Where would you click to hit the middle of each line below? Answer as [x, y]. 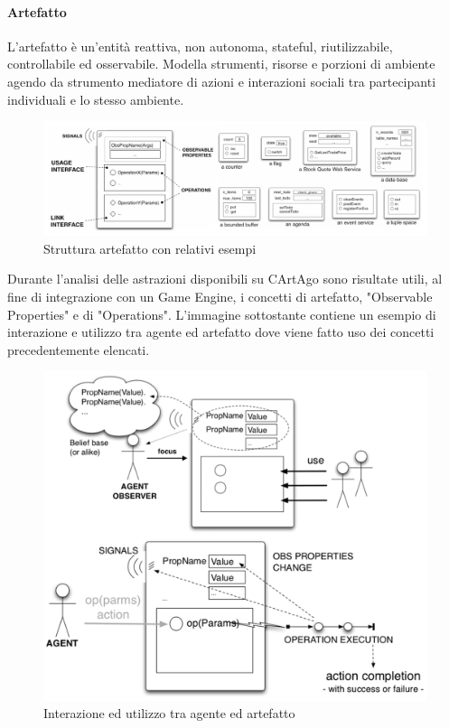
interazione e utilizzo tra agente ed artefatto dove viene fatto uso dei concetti [221, 332]
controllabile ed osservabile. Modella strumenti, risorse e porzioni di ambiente [221, 64]
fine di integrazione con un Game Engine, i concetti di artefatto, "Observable [220, 297]
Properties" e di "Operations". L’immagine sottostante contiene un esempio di [222, 314]
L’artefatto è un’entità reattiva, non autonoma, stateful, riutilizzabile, [200, 46]
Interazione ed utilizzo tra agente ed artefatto [169, 713]
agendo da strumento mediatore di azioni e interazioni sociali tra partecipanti [222, 81]
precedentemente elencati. [79, 349]
